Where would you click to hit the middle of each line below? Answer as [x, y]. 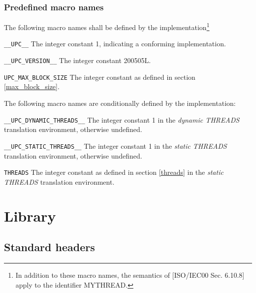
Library [30, 215]
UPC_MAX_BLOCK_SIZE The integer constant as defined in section [100, 77]
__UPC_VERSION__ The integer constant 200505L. [78, 60]
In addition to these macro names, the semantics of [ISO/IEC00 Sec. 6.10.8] [130, 275]
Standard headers [49, 247]
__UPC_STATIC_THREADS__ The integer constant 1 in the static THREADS [115, 146]
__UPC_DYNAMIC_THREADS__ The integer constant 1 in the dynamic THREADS [122, 119]
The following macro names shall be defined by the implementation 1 [107, 26]
